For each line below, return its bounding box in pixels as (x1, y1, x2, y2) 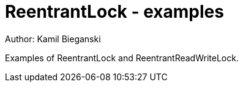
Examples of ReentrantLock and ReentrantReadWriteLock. (5, 52, 239, 63)
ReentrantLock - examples (5, 1, 224, 22)
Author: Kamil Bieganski (5, 33, 101, 44)
